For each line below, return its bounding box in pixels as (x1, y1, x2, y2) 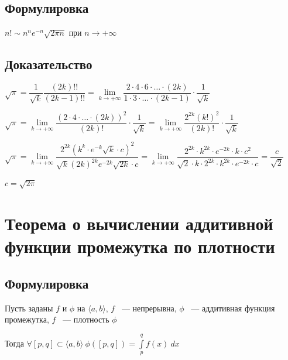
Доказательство (5, 55, 92, 73)
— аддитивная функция (191, 301, 275, 314)
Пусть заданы (5, 301, 53, 314)
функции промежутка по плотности (5, 234, 275, 258)
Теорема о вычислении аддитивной (5, 211, 273, 235)
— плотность (62, 313, 109, 325)
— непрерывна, (121, 301, 177, 314)
